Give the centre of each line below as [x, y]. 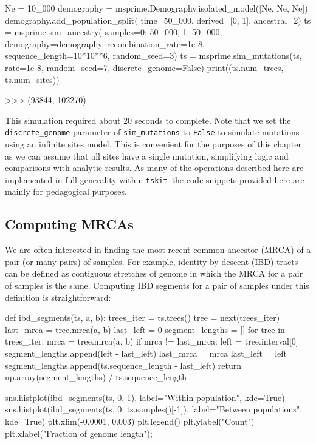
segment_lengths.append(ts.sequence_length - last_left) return [123, 365]
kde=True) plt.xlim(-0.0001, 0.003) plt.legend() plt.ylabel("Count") [130, 421]
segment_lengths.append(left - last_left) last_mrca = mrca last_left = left [146, 353]
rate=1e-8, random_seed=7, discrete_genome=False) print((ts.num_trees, [144, 67]
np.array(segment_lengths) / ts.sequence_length [96, 377]
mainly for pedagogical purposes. [66, 191]
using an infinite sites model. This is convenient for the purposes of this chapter [153, 144]
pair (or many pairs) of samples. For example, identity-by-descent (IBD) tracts [152, 261]
